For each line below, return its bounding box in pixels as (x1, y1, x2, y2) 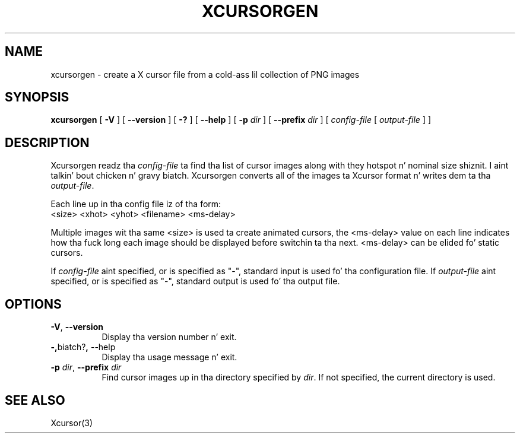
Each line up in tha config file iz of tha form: (50, 199, 221, 210)
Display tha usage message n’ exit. (102, 352, 237, 363)
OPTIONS (5, 296, 62, 312)
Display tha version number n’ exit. (102, 332, 237, 342)
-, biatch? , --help (50, 342, 116, 353)
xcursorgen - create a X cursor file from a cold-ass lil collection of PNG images (50, 69, 360, 80)
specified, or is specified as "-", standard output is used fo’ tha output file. (50, 276, 340, 287)
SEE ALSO (5, 392, 65, 408)
